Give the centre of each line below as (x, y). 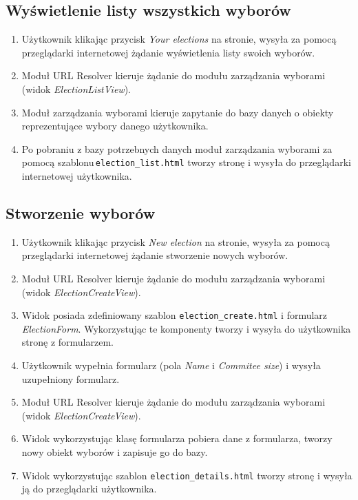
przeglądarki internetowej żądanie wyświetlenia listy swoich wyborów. (168, 52)
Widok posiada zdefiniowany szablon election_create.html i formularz (175, 315)
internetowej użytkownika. (77, 176)
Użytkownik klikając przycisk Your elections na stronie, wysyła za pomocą (179, 39)
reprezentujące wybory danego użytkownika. (115, 126)
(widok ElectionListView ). (76, 88)
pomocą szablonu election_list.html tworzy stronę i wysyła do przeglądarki (186, 162)
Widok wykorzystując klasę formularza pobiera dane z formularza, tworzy (177, 438)
